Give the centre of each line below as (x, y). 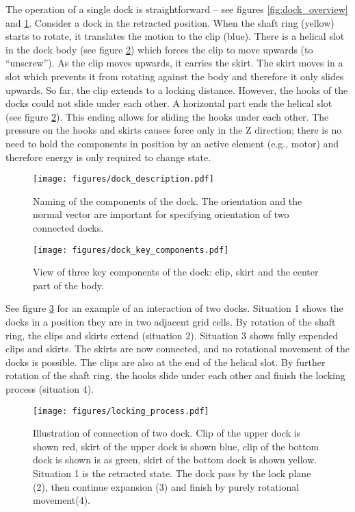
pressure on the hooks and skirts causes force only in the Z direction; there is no (174, 130)
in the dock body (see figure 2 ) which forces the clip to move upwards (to (159, 49)
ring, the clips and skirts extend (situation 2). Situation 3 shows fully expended (172, 335)
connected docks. (68, 227)
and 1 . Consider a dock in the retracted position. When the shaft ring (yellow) (170, 22)
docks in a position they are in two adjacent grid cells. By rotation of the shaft (171, 321)
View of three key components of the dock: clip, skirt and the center (176, 272)
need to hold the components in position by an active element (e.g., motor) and (172, 143)
